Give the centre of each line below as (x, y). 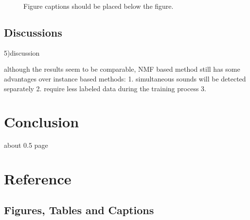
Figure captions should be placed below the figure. (98, 6)
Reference (38, 179)
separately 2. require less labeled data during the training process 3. (105, 88)
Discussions (33, 32)
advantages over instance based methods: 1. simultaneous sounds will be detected (125, 78)
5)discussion (22, 52)
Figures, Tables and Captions (79, 210)
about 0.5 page (26, 145)
